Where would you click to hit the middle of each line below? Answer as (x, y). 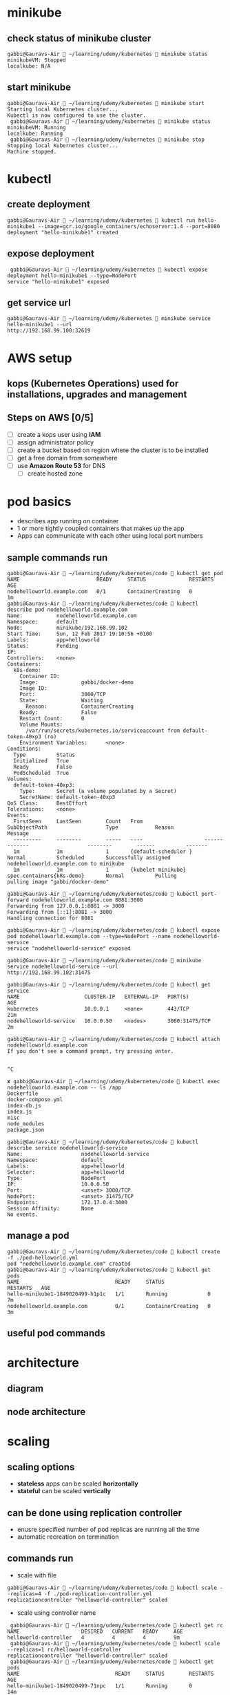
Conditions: (24, 749)
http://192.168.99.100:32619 (49, 331)
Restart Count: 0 (52, 718)
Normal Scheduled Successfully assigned (89, 858)
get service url (39, 303)
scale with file (37, 1575)
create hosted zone (55, 474)
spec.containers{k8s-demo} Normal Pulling (92, 876)
